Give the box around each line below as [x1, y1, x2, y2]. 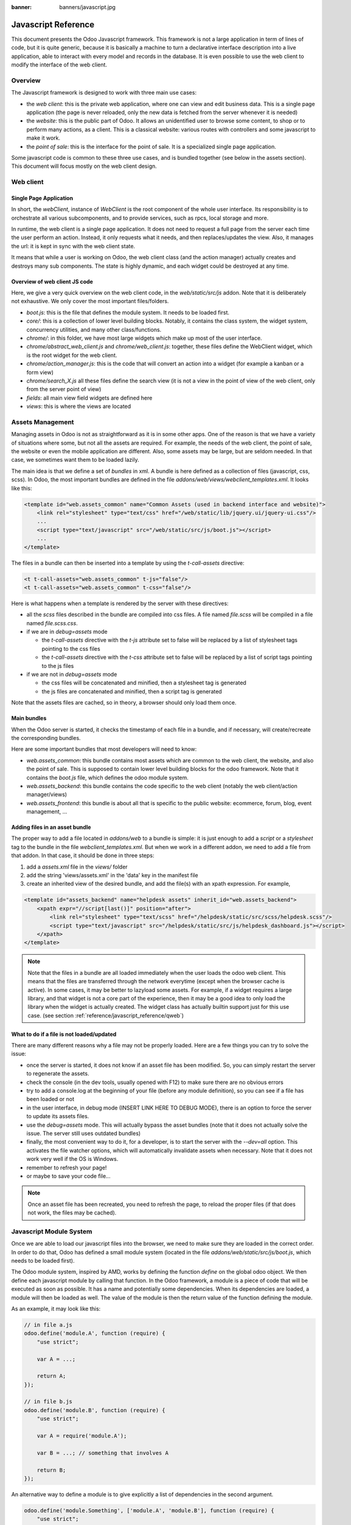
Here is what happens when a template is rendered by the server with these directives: [11, 600, 229, 607]
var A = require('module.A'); [36, 1432, 127, 1440]
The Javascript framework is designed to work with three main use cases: [11, 89, 197, 96]
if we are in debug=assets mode [26, 628, 108, 636]
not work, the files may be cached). [27, 1209, 117, 1216]
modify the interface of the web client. [11, 61, 108, 68]
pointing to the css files [41, 645, 100, 652]
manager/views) [26, 791, 67, 798]
